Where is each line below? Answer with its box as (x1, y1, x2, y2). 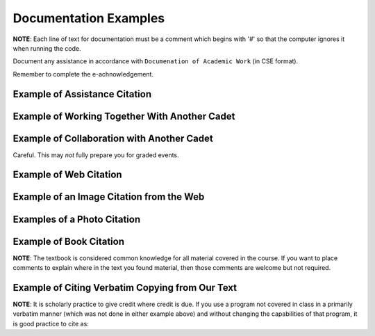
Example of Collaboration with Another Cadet (12, 132, 213, 144)
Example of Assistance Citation (12, 88, 152, 100)
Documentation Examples (12, 10, 165, 26)
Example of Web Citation (12, 169, 122, 181)
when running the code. (12, 44, 81, 52)
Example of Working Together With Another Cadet (12, 110, 235, 122)
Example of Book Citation (12, 235, 125, 247)
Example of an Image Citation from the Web (12, 191, 205, 203)
